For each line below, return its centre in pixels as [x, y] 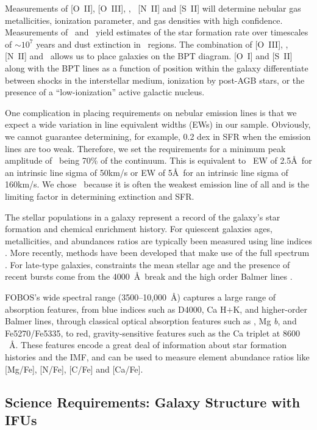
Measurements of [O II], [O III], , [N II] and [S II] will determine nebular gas [153, 8]
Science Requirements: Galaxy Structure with [153, 402]
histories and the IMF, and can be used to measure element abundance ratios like [157, 357]
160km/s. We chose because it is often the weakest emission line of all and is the [157, 184]
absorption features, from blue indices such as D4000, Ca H [116, 309]
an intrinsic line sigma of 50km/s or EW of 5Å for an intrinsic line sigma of [147, 172]
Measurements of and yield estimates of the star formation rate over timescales [157, 32]
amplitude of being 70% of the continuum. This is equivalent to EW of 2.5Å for [158, 160]
